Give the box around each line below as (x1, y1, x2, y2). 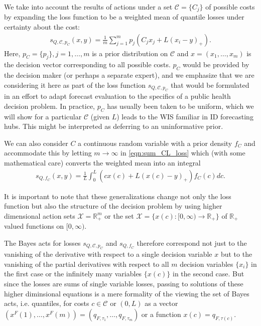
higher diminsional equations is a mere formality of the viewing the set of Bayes (4, 288, 249, 298)
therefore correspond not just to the (137, 237, 247, 248)
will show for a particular (4, 111, 82, 121)
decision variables (180, 258, 233, 269)
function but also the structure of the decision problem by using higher (4, 201, 222, 211)
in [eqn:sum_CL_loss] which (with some (120, 147, 245, 158)
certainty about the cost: (4, 22, 80, 32)
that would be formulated (171, 79, 249, 90)
